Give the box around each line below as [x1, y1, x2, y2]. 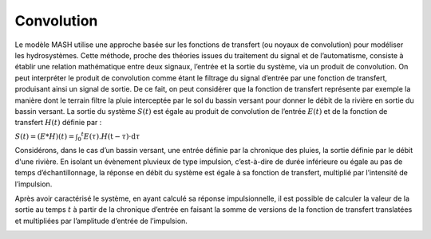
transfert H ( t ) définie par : [14, 118, 102, 127]
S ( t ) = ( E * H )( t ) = [14, 131, 75, 141]
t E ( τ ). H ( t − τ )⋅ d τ [81, 131, 140, 141]
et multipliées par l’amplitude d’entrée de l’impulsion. [14, 216, 188, 225]
